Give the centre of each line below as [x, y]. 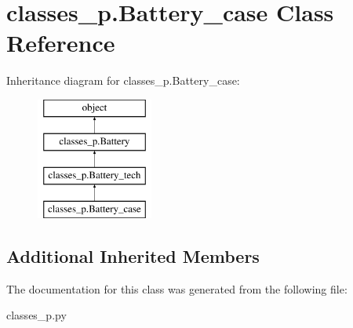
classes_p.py [36, 315]
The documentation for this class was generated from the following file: [177, 288]
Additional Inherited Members [133, 256]
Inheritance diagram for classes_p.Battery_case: [123, 80]
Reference [61, 43]
